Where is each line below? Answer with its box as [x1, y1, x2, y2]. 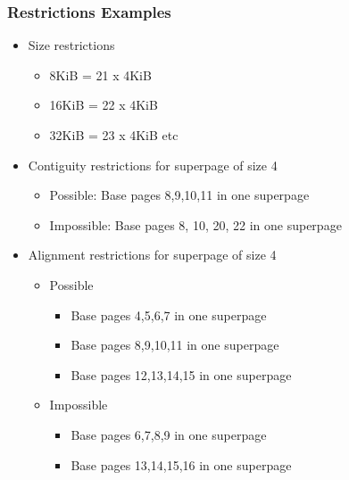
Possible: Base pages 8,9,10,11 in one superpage [49, 186, 310, 204]
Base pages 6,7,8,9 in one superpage [71, 425, 267, 443]
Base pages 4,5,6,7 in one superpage [71, 305, 267, 324]
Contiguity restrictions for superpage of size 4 [28, 155, 278, 174]
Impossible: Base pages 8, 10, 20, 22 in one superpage [49, 215, 342, 234]
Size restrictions [28, 36, 115, 54]
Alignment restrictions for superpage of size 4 [28, 245, 277, 264]
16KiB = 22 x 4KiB [49, 95, 158, 114]
